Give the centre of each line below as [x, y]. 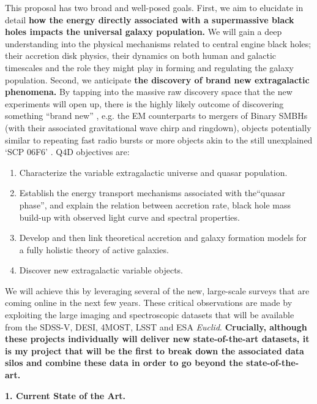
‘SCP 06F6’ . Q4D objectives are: [67, 152]
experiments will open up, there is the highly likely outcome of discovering [144, 103]
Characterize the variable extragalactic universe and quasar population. [153, 172]
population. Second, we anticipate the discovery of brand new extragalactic [157, 79]
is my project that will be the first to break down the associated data [155, 350]
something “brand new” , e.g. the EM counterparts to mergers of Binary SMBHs [156, 116]
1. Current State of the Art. [65, 395]
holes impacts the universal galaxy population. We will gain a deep [144, 32]
